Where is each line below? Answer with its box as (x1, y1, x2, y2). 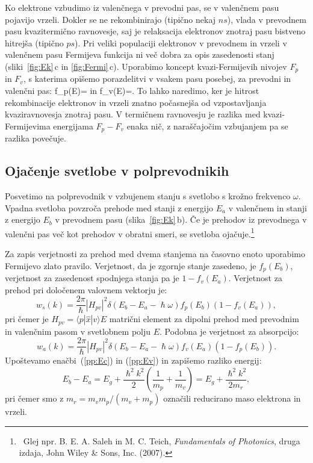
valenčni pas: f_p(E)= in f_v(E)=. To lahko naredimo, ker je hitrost (5, 84, 259, 97)
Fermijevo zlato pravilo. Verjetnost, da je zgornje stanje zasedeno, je (5, 259, 256, 272)
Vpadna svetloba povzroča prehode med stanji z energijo (5, 201, 214, 214)
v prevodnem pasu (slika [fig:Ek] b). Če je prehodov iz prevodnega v (55, 213, 307, 226)
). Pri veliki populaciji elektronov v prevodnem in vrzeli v (75, 36, 287, 49)
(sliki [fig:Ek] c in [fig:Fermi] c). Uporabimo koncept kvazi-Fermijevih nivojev (5, 60, 287, 72)
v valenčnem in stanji (228, 201, 307, 214)
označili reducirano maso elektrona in (163, 392, 301, 405)
